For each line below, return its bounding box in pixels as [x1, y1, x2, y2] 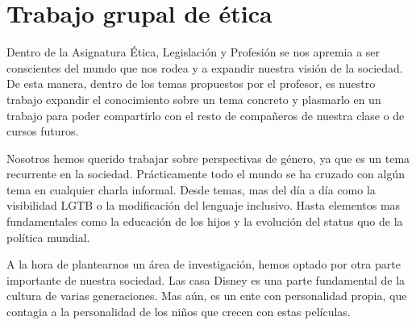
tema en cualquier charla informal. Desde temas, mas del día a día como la [6, 181, 376, 198]
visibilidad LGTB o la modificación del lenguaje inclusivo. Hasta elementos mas [6, 197, 401, 214]
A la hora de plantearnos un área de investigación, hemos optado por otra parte [6, 256, 401, 273]
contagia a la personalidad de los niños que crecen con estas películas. [6, 303, 351, 320]
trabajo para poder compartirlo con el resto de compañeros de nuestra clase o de [6, 106, 405, 123]
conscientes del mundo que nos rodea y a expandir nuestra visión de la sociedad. [6, 59, 403, 76]
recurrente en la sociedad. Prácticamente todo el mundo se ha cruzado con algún [6, 165, 406, 182]
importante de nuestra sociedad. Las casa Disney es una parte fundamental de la [6, 271, 406, 288]
